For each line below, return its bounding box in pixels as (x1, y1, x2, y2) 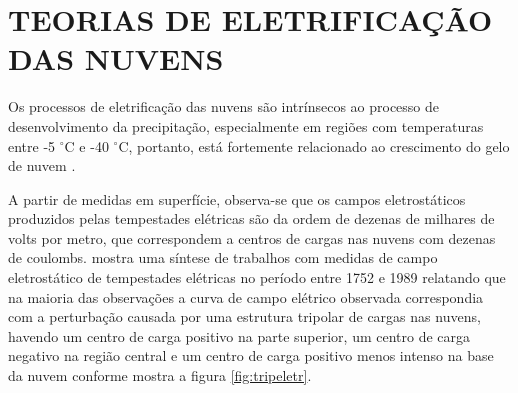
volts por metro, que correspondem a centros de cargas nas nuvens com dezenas (8, 227, 496, 248)
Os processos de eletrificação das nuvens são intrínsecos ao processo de (8, 96, 440, 117)
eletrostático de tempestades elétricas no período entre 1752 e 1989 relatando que (8, 267, 506, 288)
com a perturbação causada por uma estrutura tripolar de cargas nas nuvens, (8, 306, 481, 327)
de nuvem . (8, 155, 76, 176)
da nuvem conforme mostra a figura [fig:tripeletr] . (8, 365, 312, 386)
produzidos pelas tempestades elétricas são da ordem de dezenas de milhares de (8, 208, 495, 229)
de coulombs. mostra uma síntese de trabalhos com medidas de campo (8, 247, 438, 268)
